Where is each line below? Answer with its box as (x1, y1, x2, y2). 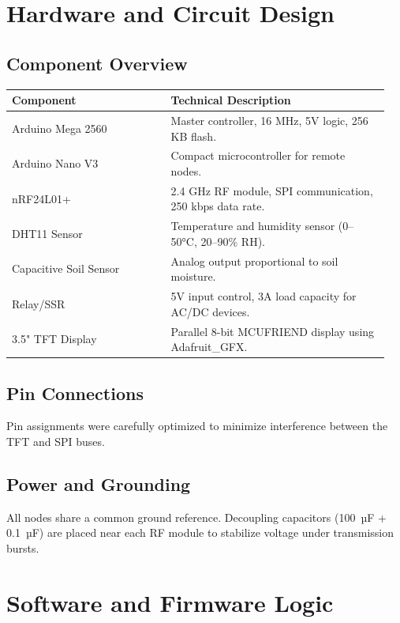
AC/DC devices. (170, 303, 250, 319)
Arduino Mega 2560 (12, 119, 107, 136)
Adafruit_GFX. (170, 338, 248, 355)
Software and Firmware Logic (6, 586, 334, 618)
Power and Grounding (6, 472, 191, 497)
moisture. (170, 268, 216, 285)
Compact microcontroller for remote (170, 147, 346, 164)
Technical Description (170, 92, 291, 108)
